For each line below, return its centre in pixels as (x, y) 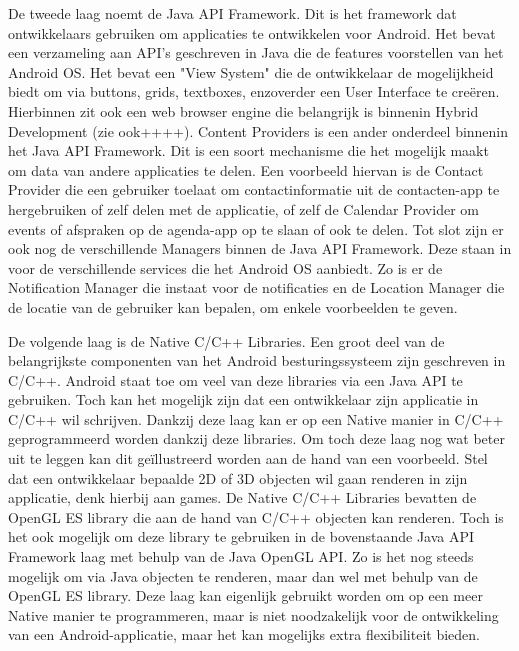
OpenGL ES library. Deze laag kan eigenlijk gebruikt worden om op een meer (245, 595)
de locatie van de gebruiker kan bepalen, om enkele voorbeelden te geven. (233, 306)
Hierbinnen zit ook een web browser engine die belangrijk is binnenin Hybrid (243, 110)
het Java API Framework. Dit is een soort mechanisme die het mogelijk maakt (248, 150)
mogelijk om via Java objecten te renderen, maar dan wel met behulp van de (243, 575)
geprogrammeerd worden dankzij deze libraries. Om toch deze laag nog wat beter (256, 438)
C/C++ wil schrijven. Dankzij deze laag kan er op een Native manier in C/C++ (256, 418)
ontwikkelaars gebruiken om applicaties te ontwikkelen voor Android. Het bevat (252, 32)
